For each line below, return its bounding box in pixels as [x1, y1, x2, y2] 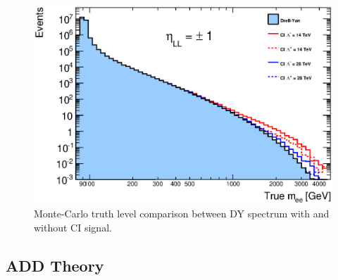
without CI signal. [34, 219, 112, 234]
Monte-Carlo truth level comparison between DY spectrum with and [34, 206, 330, 221]
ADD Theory [6, 254, 104, 276]
